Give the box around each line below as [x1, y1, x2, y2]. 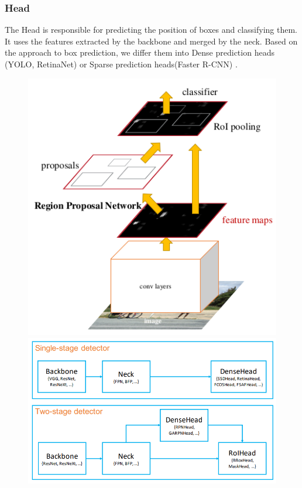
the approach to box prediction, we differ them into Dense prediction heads [5, 46, 274, 59]
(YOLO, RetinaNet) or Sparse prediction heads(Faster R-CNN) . [5, 58, 238, 70]
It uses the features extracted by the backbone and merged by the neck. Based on [5, 35, 298, 47]
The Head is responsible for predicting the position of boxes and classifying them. [5, 23, 298, 36]
